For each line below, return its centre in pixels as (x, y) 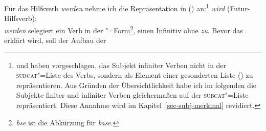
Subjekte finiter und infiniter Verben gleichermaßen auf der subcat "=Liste (132, 95)
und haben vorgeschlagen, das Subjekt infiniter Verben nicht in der (121, 65)
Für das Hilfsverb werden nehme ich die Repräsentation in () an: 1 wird (115, 7)
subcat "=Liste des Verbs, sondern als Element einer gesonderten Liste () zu (135, 75)
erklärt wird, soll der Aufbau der (55, 40)
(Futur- (238, 8)
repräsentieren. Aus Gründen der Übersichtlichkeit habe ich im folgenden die (136, 85)
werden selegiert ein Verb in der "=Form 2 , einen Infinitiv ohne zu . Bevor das (124, 29)
